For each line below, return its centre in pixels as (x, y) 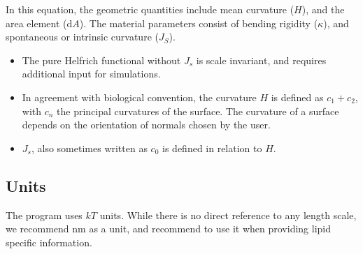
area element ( (36, 23)
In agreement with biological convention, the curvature (139, 97)
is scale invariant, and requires (261, 60)
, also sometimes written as (89, 148)
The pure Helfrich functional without (101, 60)
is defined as (297, 97)
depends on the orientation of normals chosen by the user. (146, 125)
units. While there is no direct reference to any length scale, (228, 215)
